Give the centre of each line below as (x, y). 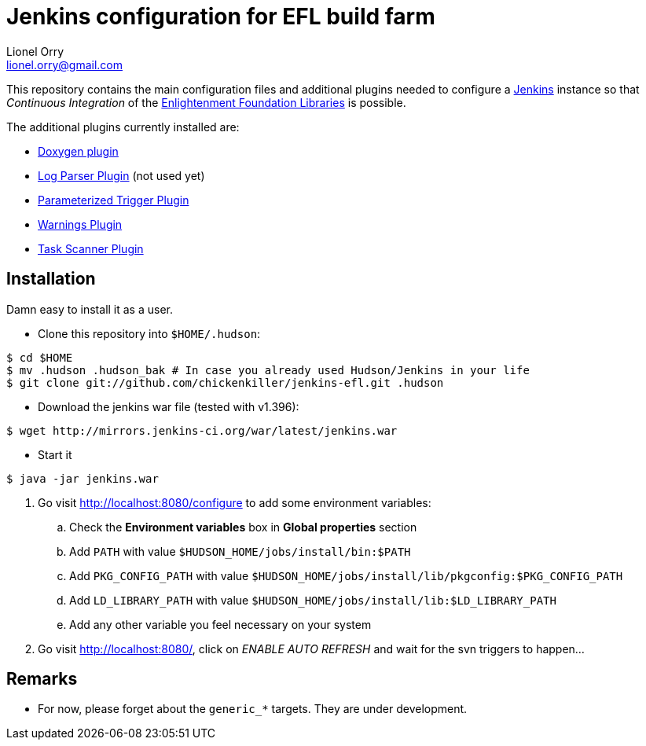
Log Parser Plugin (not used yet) (121, 175)
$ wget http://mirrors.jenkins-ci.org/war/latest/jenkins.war (202, 430)
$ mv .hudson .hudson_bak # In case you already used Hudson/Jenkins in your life (268, 370)
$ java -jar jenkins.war (83, 478)
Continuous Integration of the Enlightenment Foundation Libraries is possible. (206, 102)
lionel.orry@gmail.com (64, 64)
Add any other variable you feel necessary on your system (220, 624)
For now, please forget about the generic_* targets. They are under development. (253, 709)
